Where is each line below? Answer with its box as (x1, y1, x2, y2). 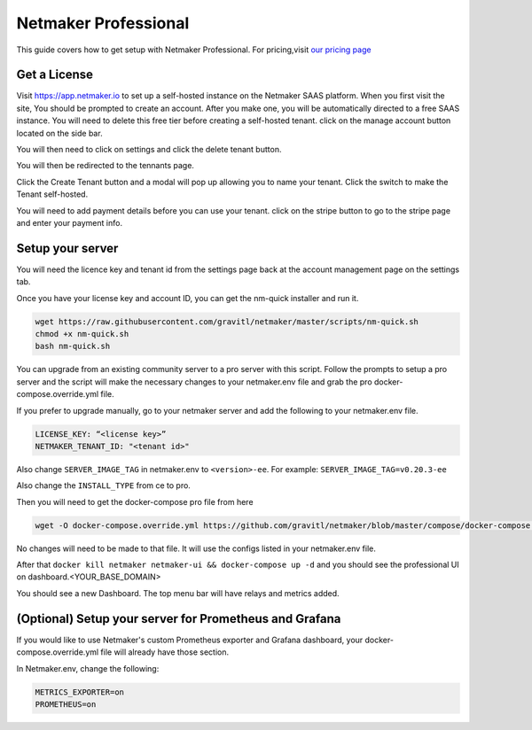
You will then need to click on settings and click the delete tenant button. (16, 144, 282, 155)
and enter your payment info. (16, 217, 123, 228)
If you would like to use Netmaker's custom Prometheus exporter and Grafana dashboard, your (16, 634, 364, 645)
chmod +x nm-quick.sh (35, 329, 129, 339)
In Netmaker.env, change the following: (16, 663, 160, 673)
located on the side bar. (16, 128, 103, 138)
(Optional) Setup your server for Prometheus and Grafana (16, 611, 341, 626)
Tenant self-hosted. (16, 189, 89, 199)
